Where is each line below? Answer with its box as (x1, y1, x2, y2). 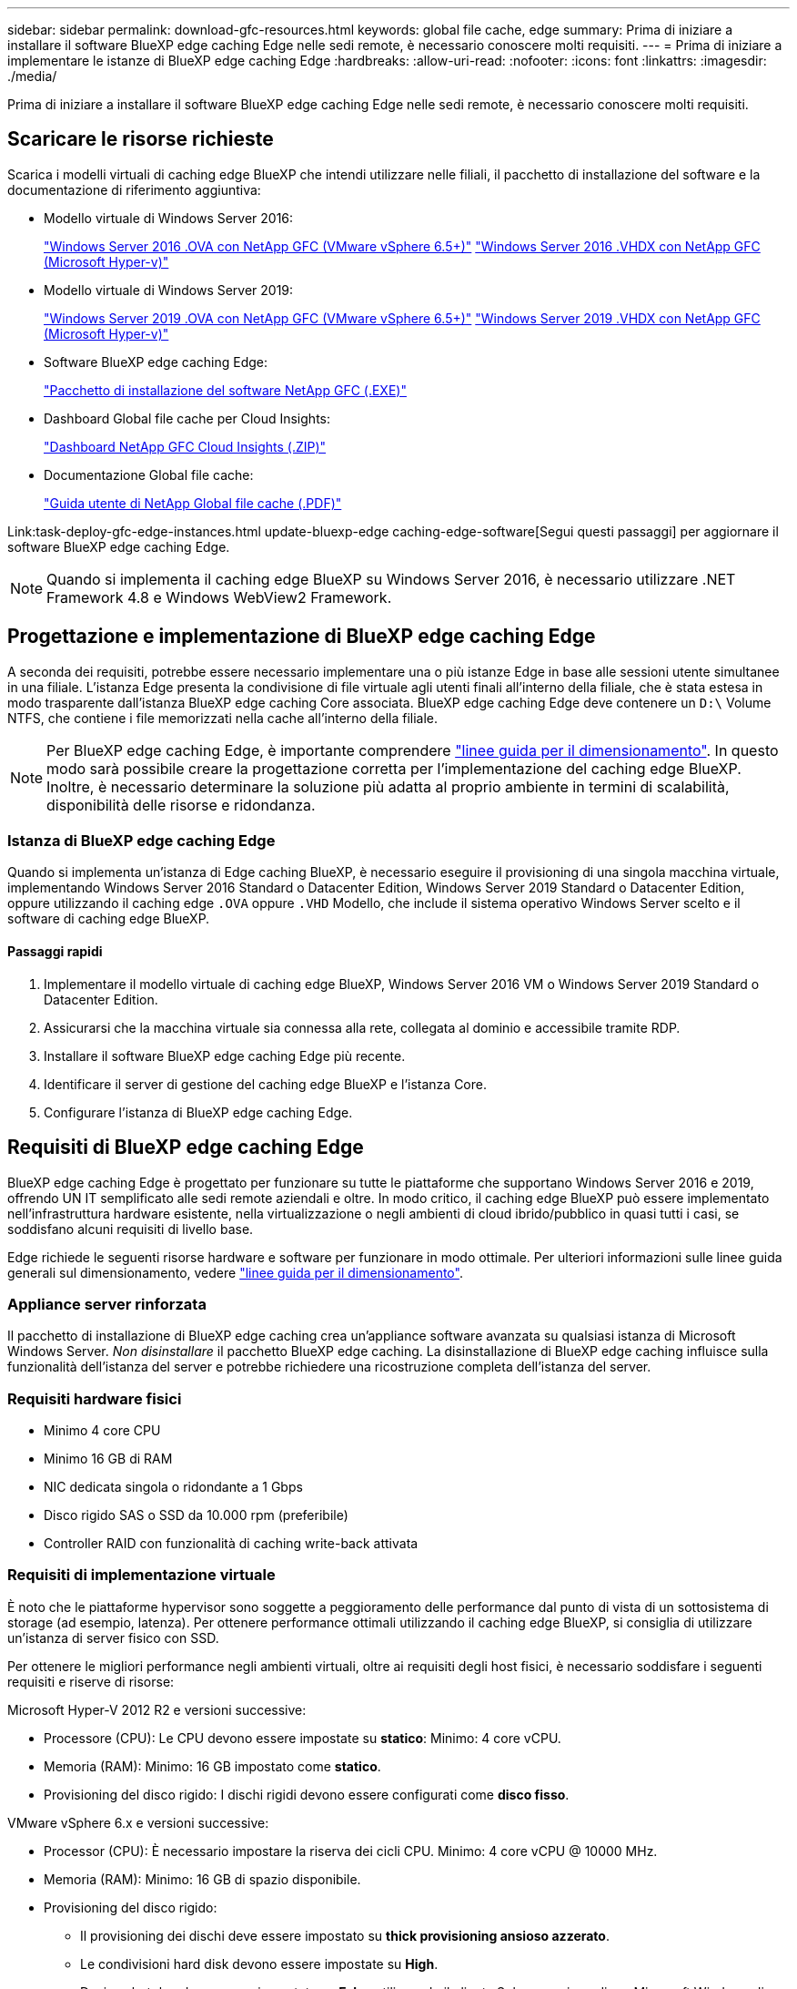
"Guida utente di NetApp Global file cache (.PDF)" (44, 495, 342, 511)
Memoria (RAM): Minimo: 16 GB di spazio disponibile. (44, 1871, 361, 1887)
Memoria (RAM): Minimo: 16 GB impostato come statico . (44, 1758, 381, 1774)
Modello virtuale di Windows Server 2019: (44, 281, 294, 298)
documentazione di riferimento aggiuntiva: (7, 181, 261, 198)
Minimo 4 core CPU (44, 1423, 161, 1438)
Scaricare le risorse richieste (7, 127, 274, 151)
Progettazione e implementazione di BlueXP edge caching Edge (7, 625, 596, 648)
